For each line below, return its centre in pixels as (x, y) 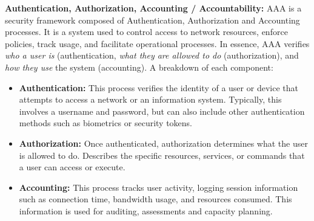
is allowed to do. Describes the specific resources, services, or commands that (162, 155)
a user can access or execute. (72, 167)
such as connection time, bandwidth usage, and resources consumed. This (155, 199)
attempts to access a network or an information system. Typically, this (150, 99)
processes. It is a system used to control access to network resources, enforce (146, 32)
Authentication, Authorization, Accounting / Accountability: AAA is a (153, 8)
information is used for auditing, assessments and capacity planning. (146, 210)
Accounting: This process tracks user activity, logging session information (159, 187)
